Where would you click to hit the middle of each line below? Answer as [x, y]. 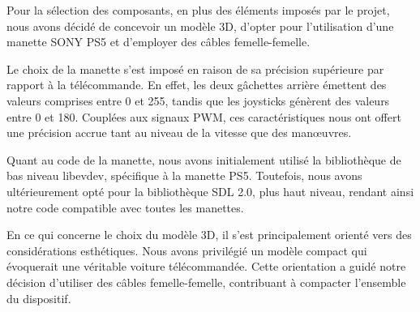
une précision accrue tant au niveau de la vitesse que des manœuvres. [179, 132]
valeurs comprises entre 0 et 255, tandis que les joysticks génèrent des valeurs [198, 100]
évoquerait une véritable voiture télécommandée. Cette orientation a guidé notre [206, 266]
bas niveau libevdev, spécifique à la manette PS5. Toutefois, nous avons [184, 175]
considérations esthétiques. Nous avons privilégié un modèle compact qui [187, 250]
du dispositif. [39, 298]
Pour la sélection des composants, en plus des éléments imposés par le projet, [198, 10]
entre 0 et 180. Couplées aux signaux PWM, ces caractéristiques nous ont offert [204, 116]
